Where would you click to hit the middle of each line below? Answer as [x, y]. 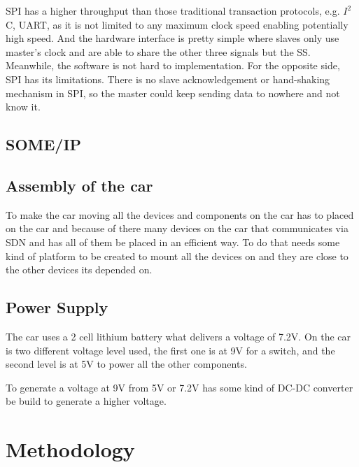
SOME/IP [44, 144]
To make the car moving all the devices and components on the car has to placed [180, 214]
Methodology [70, 449]
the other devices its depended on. [79, 270]
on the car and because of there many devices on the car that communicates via [177, 228]
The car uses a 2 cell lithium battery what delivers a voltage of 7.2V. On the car [178, 336]
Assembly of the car [79, 185]
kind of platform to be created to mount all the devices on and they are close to [177, 256]
